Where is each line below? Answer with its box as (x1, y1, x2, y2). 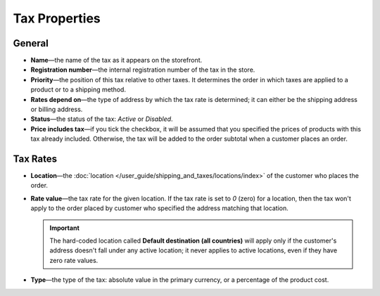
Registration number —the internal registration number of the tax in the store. (30, 65, 255, 74)
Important (49, 224, 80, 232)
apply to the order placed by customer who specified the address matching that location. (30, 204, 289, 212)
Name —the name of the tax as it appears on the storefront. (30, 56, 203, 65)
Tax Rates (13, 153, 58, 165)
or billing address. (30, 105, 83, 114)
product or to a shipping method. (30, 85, 127, 94)
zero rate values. (49, 256, 99, 264)
